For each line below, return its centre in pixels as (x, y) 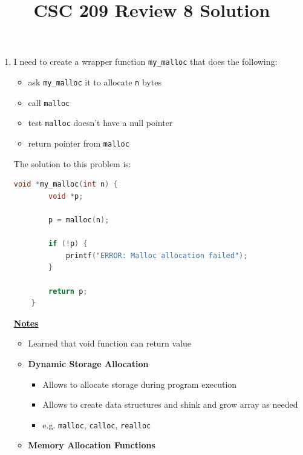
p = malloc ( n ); (79, 220)
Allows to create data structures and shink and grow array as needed (170, 404)
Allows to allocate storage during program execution (140, 384)
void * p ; (66, 196)
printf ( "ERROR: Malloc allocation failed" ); (157, 255)
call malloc (49, 102)
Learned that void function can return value (110, 343)
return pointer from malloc (79, 143)
